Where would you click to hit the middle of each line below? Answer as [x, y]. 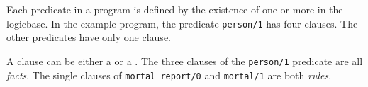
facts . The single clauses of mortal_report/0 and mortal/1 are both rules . [169, 75]
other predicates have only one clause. [89, 37]
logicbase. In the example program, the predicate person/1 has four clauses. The [182, 23]
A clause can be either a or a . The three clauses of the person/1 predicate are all [185, 60]
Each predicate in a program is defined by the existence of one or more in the [175, 9]
